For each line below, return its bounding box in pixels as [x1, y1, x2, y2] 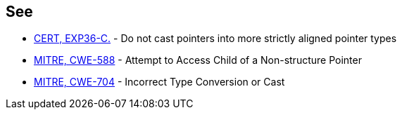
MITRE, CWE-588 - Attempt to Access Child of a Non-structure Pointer [34, 54, 362, 67]
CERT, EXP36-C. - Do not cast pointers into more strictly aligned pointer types [34, 32, 397, 45]
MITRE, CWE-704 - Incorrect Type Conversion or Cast [34, 76, 285, 88]
